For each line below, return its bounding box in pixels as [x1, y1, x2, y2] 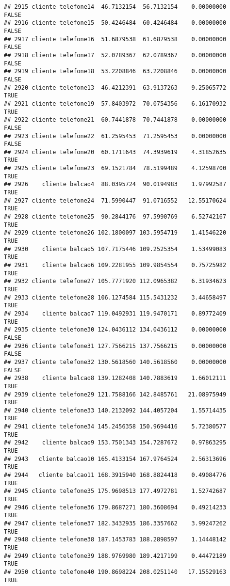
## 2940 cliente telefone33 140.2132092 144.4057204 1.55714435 [4, 407, 227, 414]
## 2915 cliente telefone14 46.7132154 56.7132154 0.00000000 [4, 3, 227, 10]
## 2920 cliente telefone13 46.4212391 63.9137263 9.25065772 [4, 84, 227, 91]
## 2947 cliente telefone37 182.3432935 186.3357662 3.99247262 [4, 520, 227, 527]
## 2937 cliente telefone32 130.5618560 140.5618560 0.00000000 [4, 358, 227, 365]
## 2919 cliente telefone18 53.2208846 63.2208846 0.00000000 [4, 68, 227, 75]
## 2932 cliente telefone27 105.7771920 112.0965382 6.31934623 [4, 278, 227, 285]
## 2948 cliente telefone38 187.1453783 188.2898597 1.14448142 [4, 536, 227, 543]
